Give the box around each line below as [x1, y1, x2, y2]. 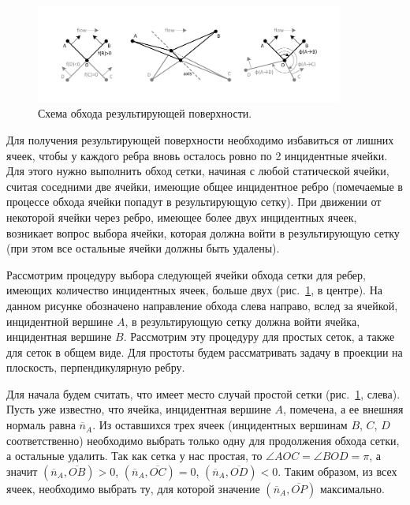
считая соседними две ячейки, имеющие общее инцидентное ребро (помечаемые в [6, 178, 403, 194]
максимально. [320, 480, 385, 496]
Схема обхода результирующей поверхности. [38, 105, 252, 122]
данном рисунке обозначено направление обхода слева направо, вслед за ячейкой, [6, 297, 398, 313]
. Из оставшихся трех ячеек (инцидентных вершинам [92, 417, 348, 433]
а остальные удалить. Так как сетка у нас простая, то [6, 447, 263, 464]
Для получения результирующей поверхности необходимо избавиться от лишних [6, 131, 394, 148]
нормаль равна [6, 417, 76, 433]
